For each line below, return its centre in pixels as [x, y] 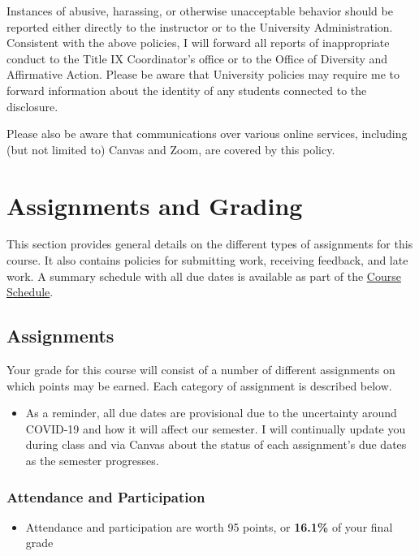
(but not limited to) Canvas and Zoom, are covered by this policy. [171, 149]
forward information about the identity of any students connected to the [187, 90]
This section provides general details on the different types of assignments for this [210, 244]
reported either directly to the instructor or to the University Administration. [200, 26]
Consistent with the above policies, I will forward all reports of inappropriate [198, 43]
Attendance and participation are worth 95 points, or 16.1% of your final [209, 526]
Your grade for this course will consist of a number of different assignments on [201, 370]
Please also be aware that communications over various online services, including [207, 134]
